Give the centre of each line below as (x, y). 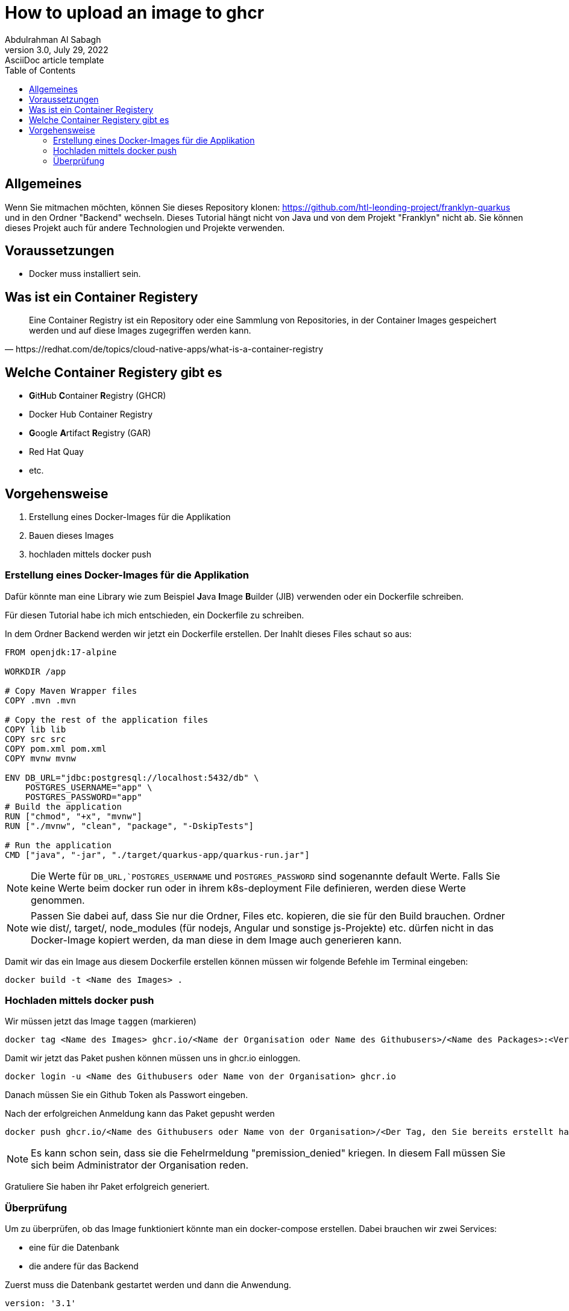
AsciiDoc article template (55, 60)
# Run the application (58, 845)
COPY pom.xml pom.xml (56, 748)
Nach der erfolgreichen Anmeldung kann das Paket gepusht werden (140, 1114)
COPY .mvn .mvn (41, 700)
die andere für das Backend (84, 1266)
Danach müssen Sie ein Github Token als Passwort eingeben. (127, 1095)
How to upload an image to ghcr (135, 13)
